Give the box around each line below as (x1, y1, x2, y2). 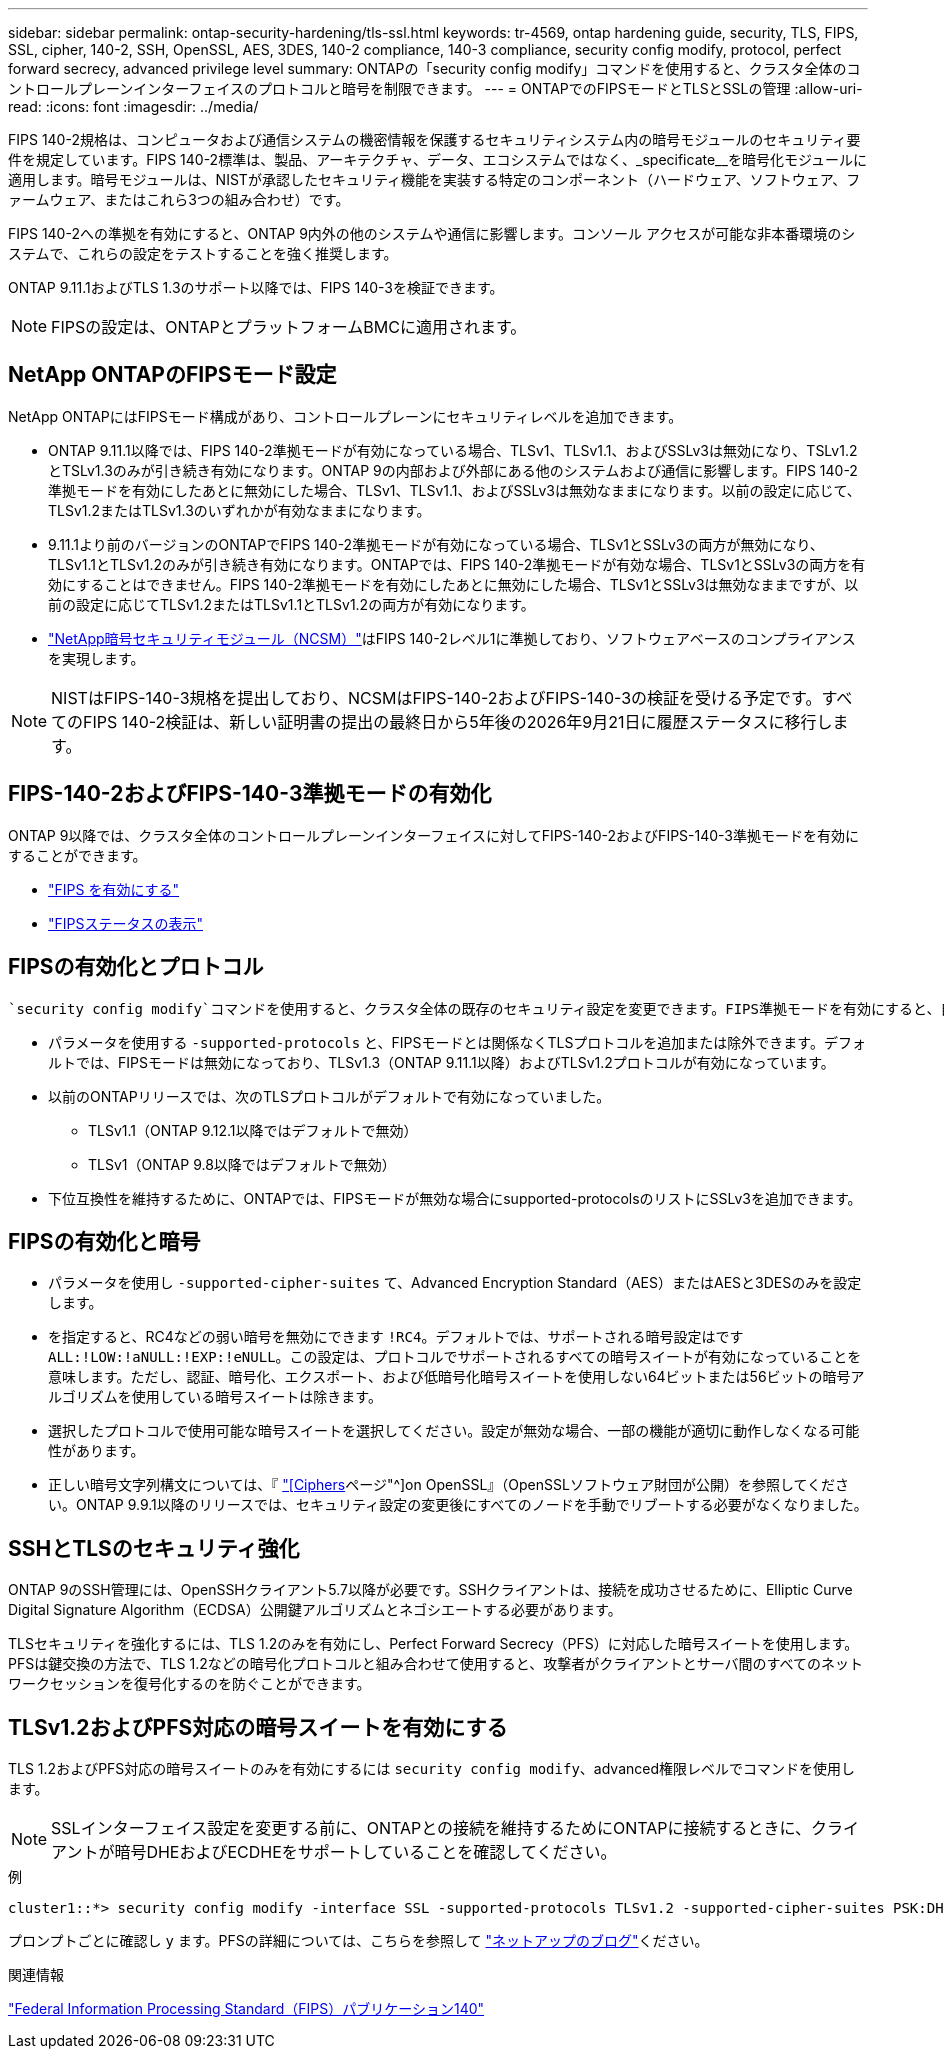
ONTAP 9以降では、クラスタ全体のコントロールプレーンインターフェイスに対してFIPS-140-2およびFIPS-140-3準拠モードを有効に (8, 826, 860, 844)
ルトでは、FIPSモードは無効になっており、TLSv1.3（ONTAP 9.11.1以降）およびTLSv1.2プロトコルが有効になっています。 (48, 1053, 835, 1071)
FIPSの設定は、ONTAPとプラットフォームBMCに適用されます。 (51, 317, 527, 337)
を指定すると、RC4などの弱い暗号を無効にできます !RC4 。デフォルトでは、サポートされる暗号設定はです (48, 1328, 744, 1346)
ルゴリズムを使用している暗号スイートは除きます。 (48, 1388, 382, 1406)
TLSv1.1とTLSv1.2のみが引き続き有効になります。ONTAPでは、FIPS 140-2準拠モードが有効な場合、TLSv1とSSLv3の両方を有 (48, 555, 866, 573)
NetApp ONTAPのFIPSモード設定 (8, 362, 337, 388)
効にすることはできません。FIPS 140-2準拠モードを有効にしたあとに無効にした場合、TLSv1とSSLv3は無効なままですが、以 (48, 575, 859, 593)
